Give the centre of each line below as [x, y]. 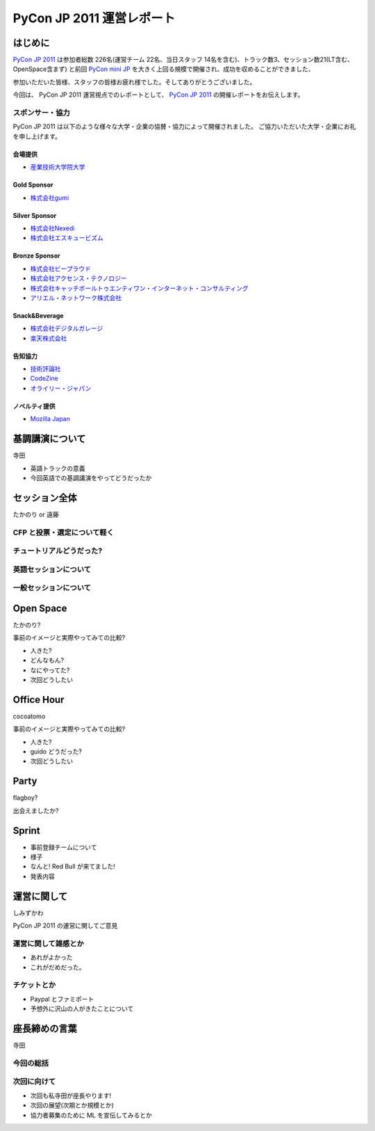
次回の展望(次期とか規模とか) [72, 1105]
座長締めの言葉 [45, 1028]
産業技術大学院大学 [58, 167]
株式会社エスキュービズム [67, 238]
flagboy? [25, 798]
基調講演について [49, 439]
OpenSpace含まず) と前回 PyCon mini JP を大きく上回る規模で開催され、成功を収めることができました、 [164, 69]
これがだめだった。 [58, 967]
